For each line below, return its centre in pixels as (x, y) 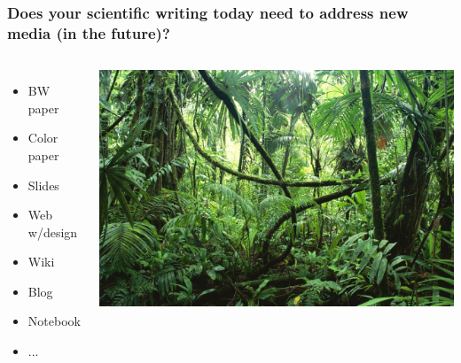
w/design (53, 232)
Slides (43, 185)
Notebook (54, 321)
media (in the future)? (89, 32)
